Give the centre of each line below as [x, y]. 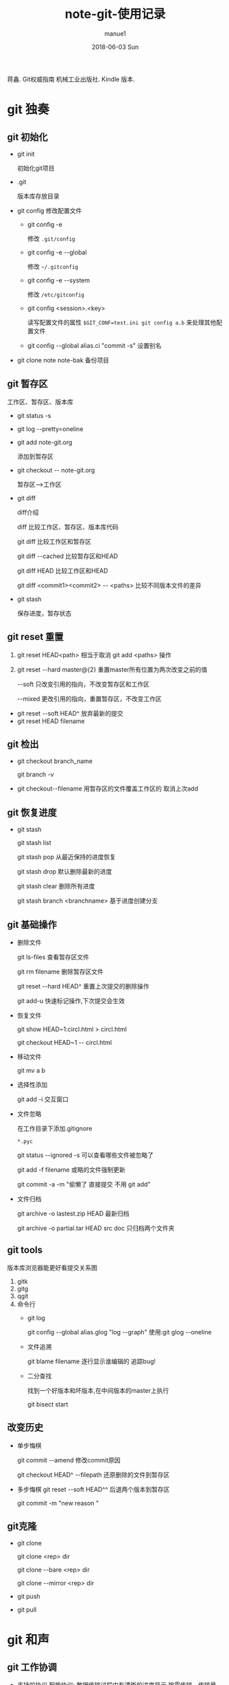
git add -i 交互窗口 [43, 1099]
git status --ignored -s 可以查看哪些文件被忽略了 [85, 1155]
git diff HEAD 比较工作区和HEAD [62, 571]
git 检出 [23, 744]
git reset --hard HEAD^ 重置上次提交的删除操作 [83, 986]
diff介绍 [28, 512]
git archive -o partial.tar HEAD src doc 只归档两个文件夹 [96, 1228]
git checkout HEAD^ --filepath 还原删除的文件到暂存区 [93, 1475]
